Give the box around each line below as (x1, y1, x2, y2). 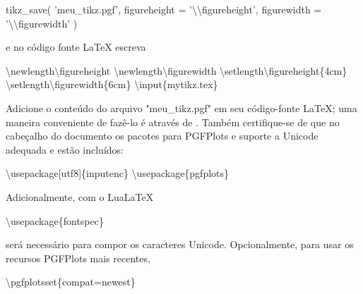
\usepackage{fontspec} (6, 213, 104, 228)
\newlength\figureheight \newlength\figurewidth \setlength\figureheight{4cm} (6, 63, 347, 78)
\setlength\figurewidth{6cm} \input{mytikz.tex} (6, 77, 218, 92)
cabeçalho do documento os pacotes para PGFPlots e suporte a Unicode (6, 128, 319, 143)
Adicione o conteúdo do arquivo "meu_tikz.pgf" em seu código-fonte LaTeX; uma (6, 100, 357, 115)
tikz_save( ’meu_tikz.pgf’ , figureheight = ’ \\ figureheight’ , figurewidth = (6, 2, 322, 16)
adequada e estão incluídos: (6, 142, 124, 157)
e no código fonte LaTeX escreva (6, 39, 146, 54)
